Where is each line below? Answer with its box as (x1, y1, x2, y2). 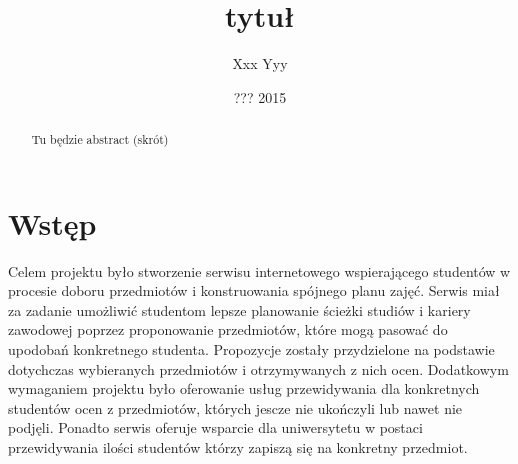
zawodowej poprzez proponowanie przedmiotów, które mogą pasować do (8, 319, 448, 340)
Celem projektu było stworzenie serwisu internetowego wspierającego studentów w (8, 260, 511, 281)
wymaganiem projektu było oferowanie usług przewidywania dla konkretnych (8, 378, 480, 399)
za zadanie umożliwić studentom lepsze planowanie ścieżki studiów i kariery (8, 299, 471, 320)
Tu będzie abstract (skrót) (31, 131, 169, 148)
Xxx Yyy (232, 53, 288, 74)
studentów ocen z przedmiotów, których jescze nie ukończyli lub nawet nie (8, 397, 463, 418)
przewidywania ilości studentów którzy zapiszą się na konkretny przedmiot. (8, 437, 468, 458)
